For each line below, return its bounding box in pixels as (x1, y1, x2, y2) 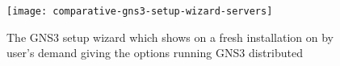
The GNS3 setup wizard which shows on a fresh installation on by (6, 28, 334, 45)
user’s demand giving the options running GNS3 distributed (6, 44, 303, 61)
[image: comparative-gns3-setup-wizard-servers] (6, 6, 273, 17)
